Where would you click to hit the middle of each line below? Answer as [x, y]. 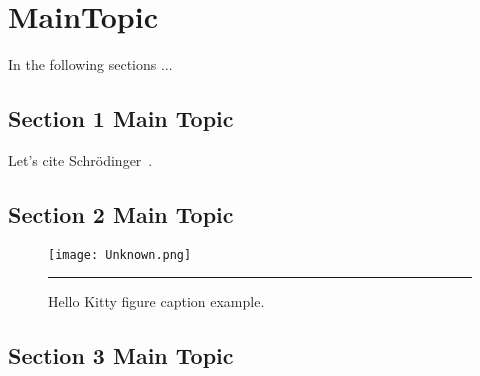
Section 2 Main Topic [121, 213]
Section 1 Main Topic [121, 118]
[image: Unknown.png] [120, 254]
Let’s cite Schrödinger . [80, 159]
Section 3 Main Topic [121, 355]
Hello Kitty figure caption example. [156, 301]
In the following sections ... [90, 64]
